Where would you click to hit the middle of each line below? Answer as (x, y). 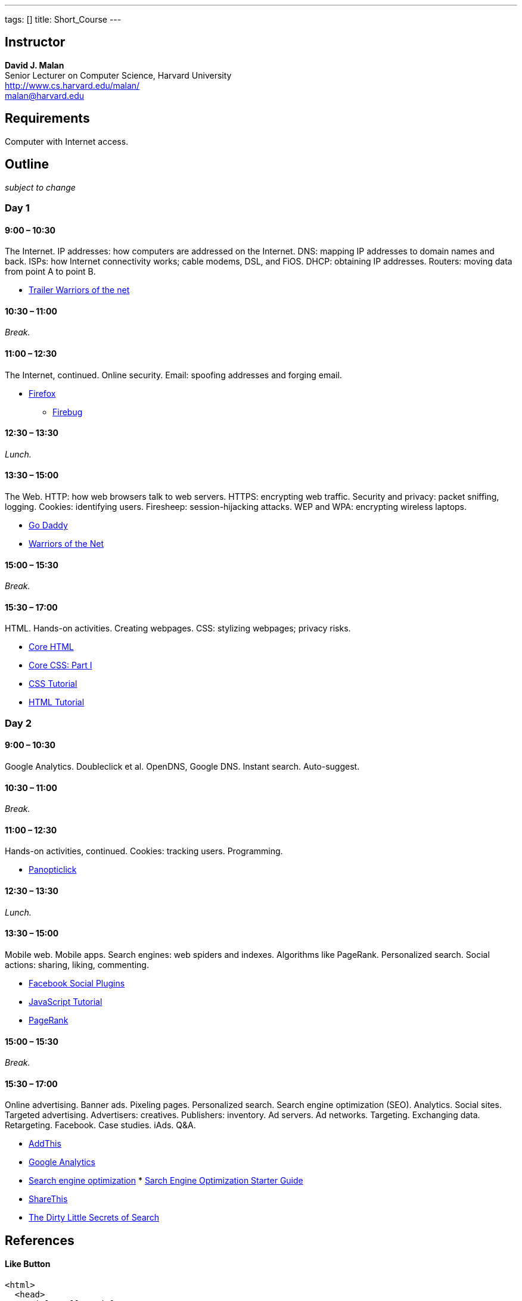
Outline (27, 164)
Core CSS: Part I (60, 665)
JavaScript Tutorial (66, 1001)
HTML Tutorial (57, 702)
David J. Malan (35, 65)
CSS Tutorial (53, 684)
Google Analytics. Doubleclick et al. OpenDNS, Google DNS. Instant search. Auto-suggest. (182, 767)
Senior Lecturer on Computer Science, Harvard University (118, 75)
